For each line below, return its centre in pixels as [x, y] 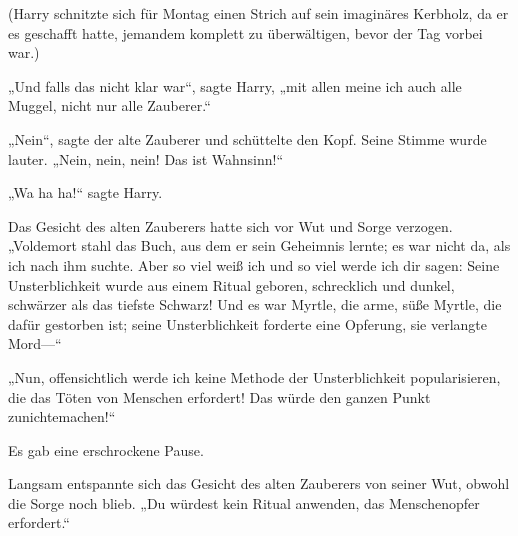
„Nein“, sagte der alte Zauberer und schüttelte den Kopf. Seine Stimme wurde [247, 138]
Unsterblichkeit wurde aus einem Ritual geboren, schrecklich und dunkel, [231, 284]
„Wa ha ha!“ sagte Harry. [85, 192]
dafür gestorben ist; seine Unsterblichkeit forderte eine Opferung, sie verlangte [248, 323]
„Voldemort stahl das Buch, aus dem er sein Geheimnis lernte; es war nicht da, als [259, 245]
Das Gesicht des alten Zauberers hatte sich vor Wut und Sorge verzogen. [230, 225]
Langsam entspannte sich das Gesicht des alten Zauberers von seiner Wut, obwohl [259, 483]
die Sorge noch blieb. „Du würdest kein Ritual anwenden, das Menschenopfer [244, 502]
